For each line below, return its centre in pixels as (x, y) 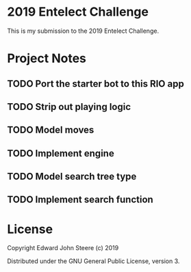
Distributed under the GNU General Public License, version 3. (93, 261)
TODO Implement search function (80, 200)
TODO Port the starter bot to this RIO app (96, 84)
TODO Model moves (51, 130)
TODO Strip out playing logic (69, 107)
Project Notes (47, 58)
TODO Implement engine (61, 153)
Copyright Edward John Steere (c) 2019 (63, 248)
